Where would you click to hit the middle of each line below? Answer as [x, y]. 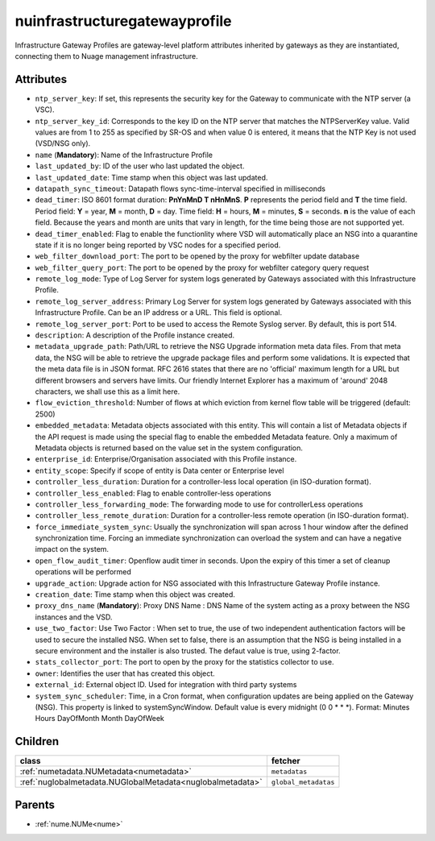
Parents [35, 804]
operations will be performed [83, 572]
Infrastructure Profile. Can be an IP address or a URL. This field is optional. [158, 313]
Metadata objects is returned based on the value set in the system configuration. [169, 448]
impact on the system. [72, 549]
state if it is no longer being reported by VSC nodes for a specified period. [158, 245]
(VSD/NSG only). [63, 143]
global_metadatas [303, 782]
